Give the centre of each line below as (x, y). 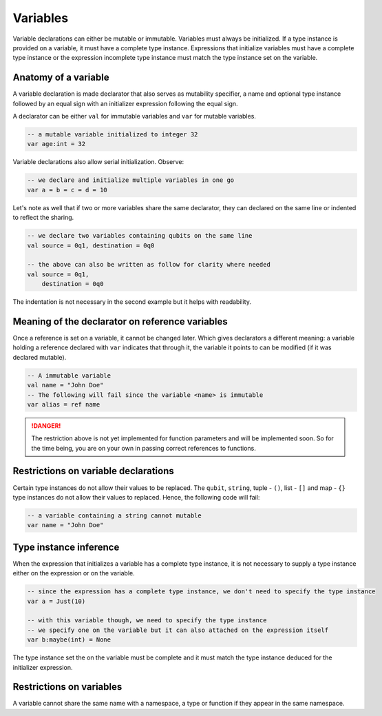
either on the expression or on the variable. (74, 573)
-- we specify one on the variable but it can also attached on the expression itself (178, 630)
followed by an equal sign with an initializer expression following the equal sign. (125, 103)
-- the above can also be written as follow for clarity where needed (149, 265)
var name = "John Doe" (65, 525)
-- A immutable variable (69, 375)
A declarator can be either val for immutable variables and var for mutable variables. (134, 116)
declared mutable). (40, 357)
